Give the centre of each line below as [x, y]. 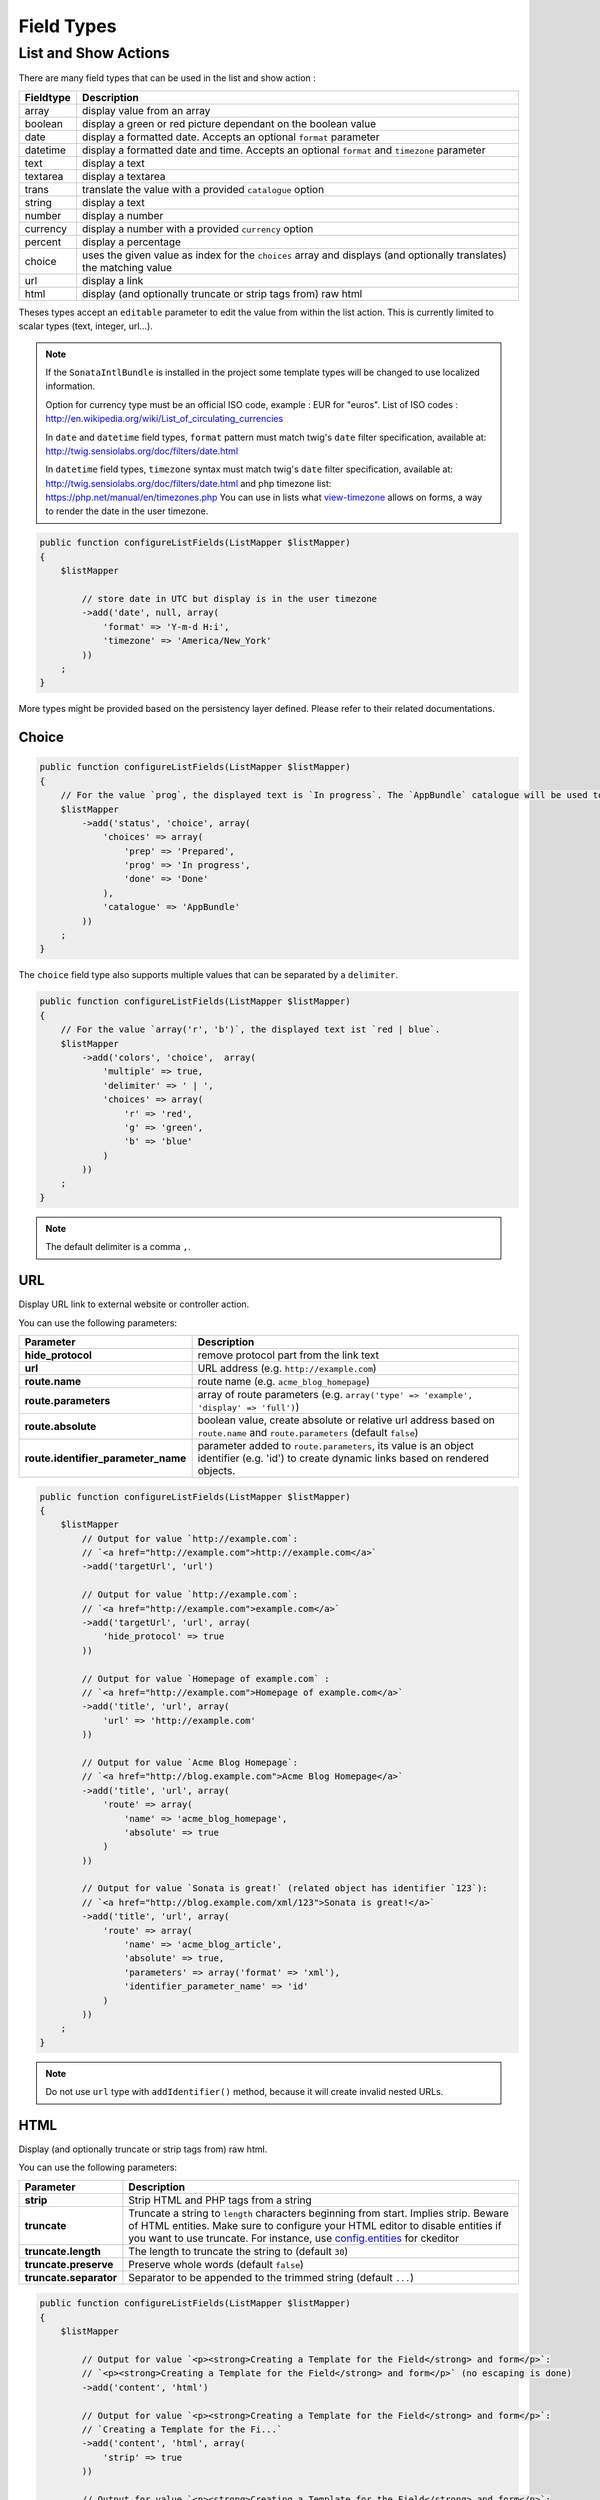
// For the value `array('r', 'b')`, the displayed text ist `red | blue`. [250, 1029]
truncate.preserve [69, 2264]
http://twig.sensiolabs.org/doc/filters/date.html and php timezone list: [188, 483]
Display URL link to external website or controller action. [134, 1304]
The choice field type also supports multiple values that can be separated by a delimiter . [208, 975]
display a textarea [123, 176]
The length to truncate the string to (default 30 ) [238, 2251]
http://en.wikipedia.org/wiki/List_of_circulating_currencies [164, 419]
